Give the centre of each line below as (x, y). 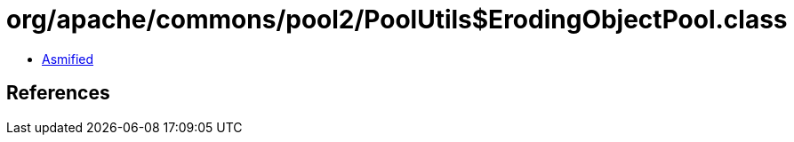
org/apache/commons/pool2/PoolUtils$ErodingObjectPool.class (397, 20)
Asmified (68, 59)
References (58, 93)
